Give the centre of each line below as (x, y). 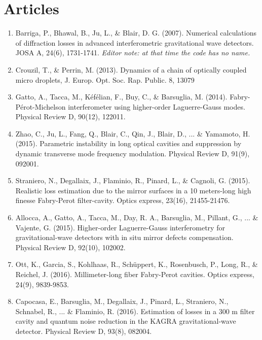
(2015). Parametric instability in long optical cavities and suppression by (128, 143)
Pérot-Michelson (41, 106)
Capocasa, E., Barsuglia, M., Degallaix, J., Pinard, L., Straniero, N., (122, 301)
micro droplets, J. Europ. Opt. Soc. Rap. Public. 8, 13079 (105, 79)
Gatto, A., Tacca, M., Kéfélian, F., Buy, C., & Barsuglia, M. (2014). (121, 97)
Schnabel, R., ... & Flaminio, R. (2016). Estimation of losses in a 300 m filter (135, 311)
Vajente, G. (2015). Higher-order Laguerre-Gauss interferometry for (120, 227)
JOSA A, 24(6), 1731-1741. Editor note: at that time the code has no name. (133, 53)
